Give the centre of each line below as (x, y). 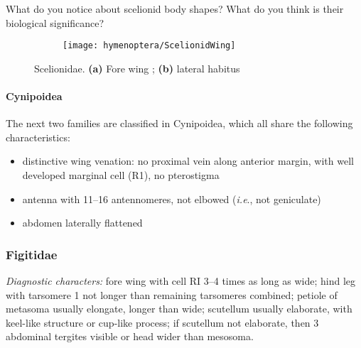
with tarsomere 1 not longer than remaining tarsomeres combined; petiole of (172, 294)
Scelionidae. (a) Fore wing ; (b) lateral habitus (137, 68)
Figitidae (32, 254)
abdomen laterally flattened (82, 223)
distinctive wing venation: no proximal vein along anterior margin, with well (188, 161)
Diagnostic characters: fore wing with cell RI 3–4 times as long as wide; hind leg (181, 281)
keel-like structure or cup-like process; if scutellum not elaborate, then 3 (162, 322)
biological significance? (55, 22)
